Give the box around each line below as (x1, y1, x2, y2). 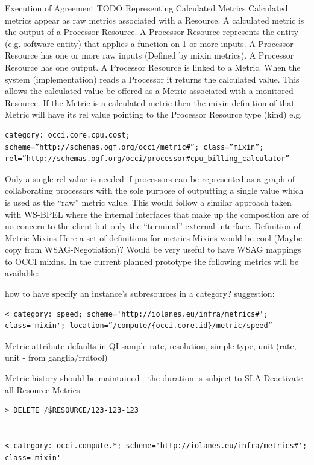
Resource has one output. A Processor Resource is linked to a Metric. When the (5, 60, 301, 73)
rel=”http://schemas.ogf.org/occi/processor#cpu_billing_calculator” (5, 154, 290, 163)
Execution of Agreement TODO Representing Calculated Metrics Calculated (5, 2, 288, 14)
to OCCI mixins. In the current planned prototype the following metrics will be (5, 255, 299, 267)
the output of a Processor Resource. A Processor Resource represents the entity (5, 25, 298, 38)
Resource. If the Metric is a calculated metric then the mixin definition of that (5, 96, 295, 109)
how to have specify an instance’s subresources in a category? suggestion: (5, 287, 275, 300)
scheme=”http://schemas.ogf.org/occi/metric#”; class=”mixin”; (5, 142, 264, 151)
